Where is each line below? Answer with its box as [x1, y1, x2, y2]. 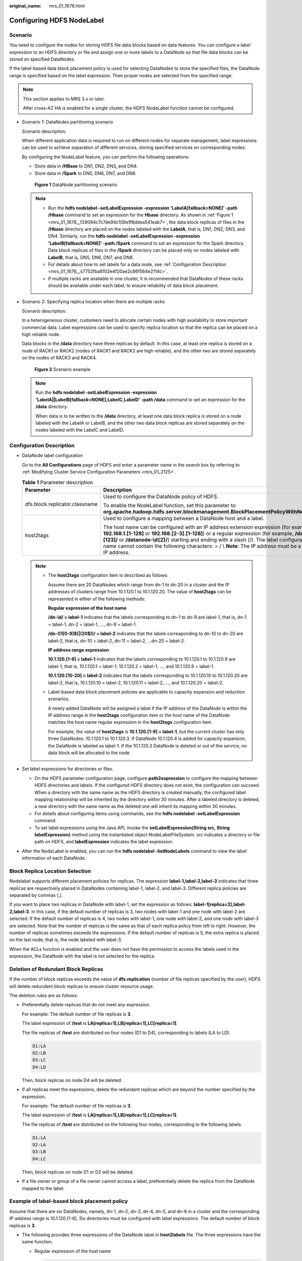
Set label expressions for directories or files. [22, 766, 114, 772]
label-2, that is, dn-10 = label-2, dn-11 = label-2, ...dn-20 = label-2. [48, 638, 186, 644]
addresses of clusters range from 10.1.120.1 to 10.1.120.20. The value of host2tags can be [48, 589, 232, 595]
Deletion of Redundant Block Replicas [9, 965, 103, 972]
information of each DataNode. [22, 855, 87, 861]
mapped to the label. [22, 1185, 65, 1191]
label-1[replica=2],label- [194, 901, 246, 907]
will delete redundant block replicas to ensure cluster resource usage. [9, 983, 155, 989]
